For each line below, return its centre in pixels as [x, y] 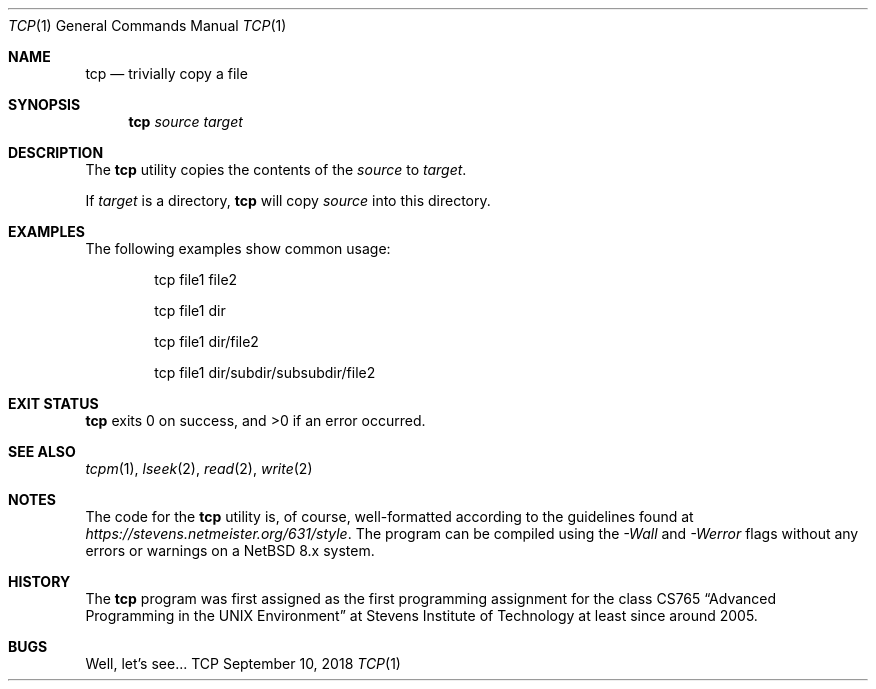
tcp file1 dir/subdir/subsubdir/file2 [265, 372]
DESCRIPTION [56, 152]
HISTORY [39, 581]
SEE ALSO [42, 451]
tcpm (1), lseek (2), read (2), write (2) [199, 468]
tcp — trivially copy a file [166, 73]
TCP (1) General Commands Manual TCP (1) [147, 25]
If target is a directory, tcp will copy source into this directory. [288, 200]
